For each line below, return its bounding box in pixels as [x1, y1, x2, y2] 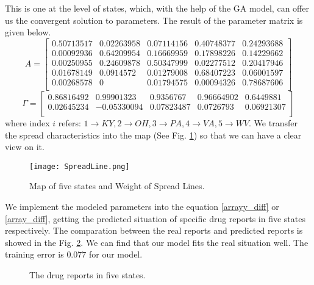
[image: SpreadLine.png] [29, 162, 130, 171]
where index [5, 116, 50, 129]
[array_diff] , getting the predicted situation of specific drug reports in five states [5, 212, 305, 225]
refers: [58, 116, 81, 129]
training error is [5, 248, 64, 261]
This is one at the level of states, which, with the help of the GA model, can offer [5, 2, 309, 14]
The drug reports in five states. [29, 268, 146, 281]
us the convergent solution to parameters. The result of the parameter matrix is [5, 13, 303, 26]
